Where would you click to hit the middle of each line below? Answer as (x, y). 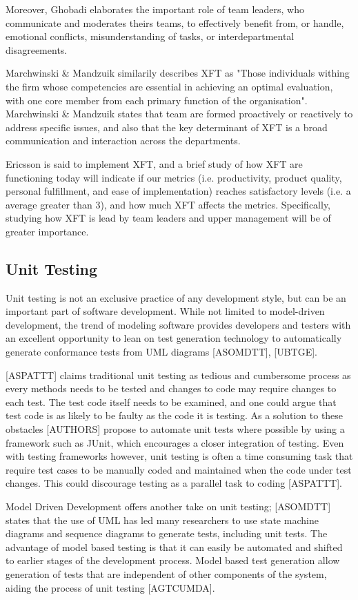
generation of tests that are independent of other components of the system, (166, 573)
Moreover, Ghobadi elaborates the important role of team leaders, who (155, 9)
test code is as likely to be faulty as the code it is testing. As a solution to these (175, 415)
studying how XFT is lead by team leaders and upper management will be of (168, 218)
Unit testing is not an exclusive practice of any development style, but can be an (176, 297)
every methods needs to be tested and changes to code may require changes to (171, 388)
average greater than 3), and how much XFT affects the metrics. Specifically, (168, 204)
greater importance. (47, 231)
